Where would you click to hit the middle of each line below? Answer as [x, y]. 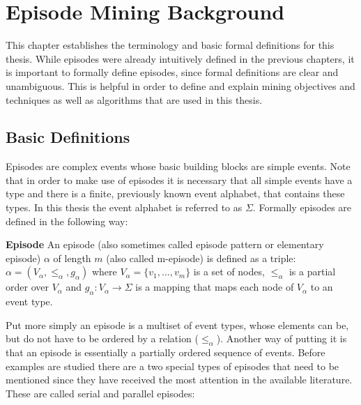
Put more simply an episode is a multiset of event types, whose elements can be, [177, 324]
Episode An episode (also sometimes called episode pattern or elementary [165, 244]
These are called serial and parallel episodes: [100, 393]
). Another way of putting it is [282, 338]
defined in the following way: [67, 221]
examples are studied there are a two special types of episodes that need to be [172, 366]
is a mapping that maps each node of [215, 287]
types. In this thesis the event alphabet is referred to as [124, 207]
